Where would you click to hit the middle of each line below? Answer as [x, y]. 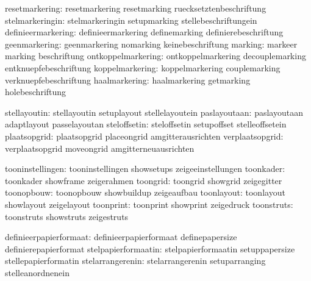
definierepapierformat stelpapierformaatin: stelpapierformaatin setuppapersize [150, 248]
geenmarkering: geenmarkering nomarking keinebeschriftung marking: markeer [151, 44]
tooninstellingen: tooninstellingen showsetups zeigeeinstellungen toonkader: [145, 169]
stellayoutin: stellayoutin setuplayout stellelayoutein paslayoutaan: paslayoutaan [154, 112]
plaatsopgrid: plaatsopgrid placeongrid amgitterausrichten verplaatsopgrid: [144, 136]
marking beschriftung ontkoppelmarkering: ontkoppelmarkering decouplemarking [155, 56]
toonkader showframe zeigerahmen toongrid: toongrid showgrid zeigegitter [144, 180]
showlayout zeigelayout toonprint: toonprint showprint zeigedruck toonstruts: [149, 204]
